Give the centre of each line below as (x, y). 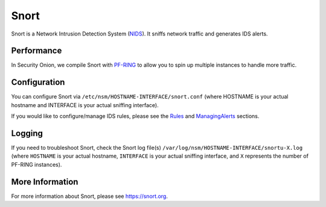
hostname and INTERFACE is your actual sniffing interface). (85, 105)
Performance (37, 51)
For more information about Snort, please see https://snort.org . (90, 196)
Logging (27, 133)
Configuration (38, 82)
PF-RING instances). (37, 164)
